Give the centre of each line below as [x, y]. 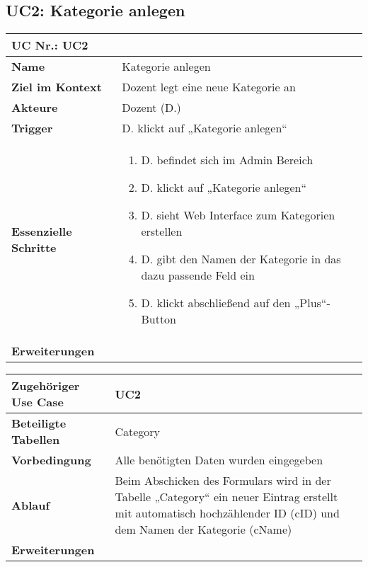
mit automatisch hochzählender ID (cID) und [227, 513]
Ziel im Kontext [57, 87]
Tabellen [36, 440]
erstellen [162, 231]
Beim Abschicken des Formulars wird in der [223, 481]
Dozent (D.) [151, 108]
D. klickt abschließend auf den [216, 303]
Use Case [38, 402]
